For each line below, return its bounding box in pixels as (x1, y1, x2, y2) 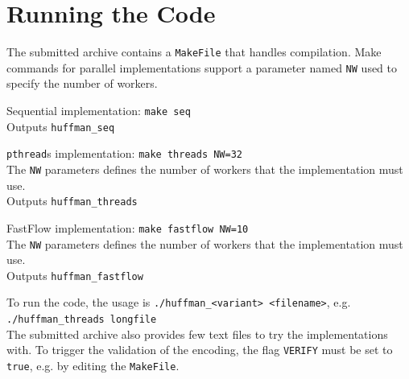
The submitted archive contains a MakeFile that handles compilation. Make (6, 43, 382, 60)
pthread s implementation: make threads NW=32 (6, 145, 242, 162)
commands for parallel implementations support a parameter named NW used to (6, 59, 398, 76)
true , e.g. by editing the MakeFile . (6, 357, 180, 374)
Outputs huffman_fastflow (6, 266, 143, 283)
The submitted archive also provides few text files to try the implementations (6, 325, 388, 342)
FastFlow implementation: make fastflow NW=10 (6, 219, 249, 236)
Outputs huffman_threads (6, 192, 138, 209)
